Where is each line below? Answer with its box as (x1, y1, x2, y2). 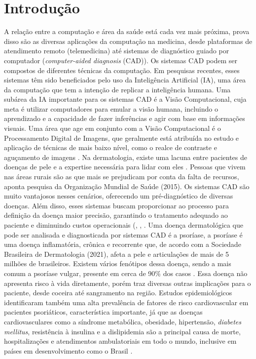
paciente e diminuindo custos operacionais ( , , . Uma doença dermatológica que (4, 220, 243, 230)
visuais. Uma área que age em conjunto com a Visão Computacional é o (4, 123, 221, 133)
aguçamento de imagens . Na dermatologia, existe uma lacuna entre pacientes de (4, 152, 247, 162)
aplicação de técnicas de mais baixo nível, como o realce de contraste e (4, 142, 217, 153)
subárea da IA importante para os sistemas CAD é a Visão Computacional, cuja (4, 94, 247, 104)
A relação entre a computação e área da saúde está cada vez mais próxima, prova (4, 26, 250, 37)
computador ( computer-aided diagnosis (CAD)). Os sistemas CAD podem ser (4, 55, 238, 65)
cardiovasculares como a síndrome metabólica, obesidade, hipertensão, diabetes (4, 316, 241, 326)
